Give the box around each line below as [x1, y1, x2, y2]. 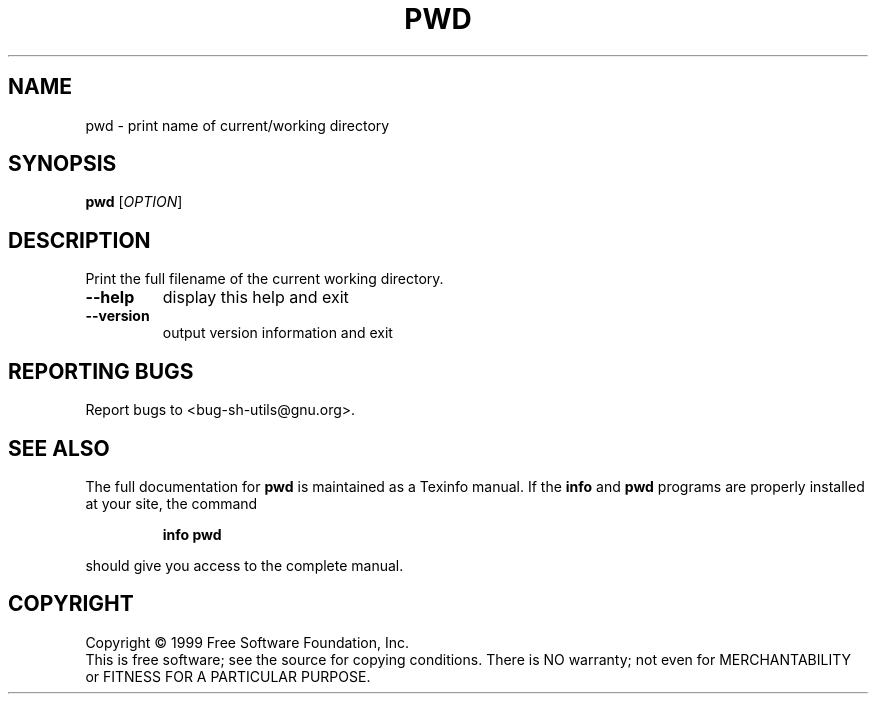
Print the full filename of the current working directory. [85, 270, 444, 288]
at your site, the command [85, 494, 258, 512]
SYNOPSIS [8, 151, 117, 177]
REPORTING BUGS [8, 358, 194, 384]
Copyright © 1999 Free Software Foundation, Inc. [85, 633, 410, 651]
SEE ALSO [8, 435, 110, 461]
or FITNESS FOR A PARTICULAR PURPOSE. [85, 667, 371, 685]
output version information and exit [162, 324, 393, 342]
